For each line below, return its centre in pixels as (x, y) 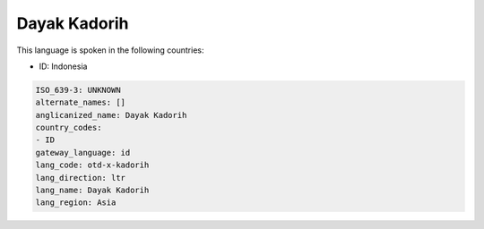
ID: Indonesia (63, 66)
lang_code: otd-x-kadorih (92, 165)
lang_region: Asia (76, 203)
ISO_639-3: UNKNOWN (78, 90)
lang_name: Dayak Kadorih (92, 191)
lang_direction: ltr (80, 178)
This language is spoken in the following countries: (110, 50)
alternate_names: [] (80, 102)
